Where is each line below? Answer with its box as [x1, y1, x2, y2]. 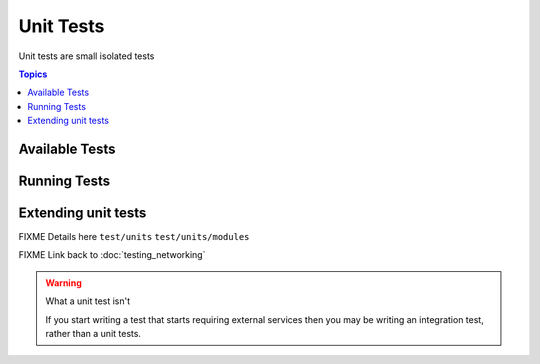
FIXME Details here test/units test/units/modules [18, 231, 250, 243]
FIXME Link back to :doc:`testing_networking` [18, 249, 206, 261]
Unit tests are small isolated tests [18, 50, 155, 62]
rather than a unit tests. [45, 328, 142, 339]
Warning [45, 276, 82, 289]
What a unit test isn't [45, 295, 131, 307]
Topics [18, 68, 48, 80]
